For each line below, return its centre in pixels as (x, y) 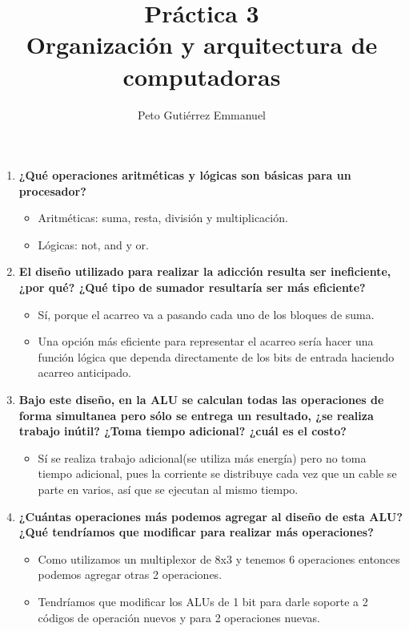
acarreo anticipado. (84, 372)
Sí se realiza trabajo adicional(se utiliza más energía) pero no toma (202, 457)
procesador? (52, 190)
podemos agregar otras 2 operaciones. (130, 574)
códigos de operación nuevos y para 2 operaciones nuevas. (179, 617)
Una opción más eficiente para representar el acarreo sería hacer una (206, 341)
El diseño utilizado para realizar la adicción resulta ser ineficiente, (205, 271)
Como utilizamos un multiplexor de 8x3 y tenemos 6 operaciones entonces (219, 558)
